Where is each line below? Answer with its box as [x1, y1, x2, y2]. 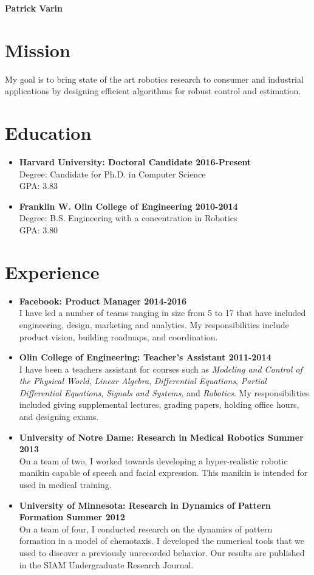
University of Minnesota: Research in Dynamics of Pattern [19, 498, 271, 511]
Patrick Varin [5, 2, 63, 14]
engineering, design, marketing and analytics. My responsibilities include [19, 318, 289, 331]
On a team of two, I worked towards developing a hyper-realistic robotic [19, 454, 288, 467]
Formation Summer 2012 [19, 511, 125, 523]
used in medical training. [19, 478, 112, 491]
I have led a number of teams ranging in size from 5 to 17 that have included [19, 306, 306, 319]
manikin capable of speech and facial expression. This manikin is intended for [19, 466, 308, 479]
